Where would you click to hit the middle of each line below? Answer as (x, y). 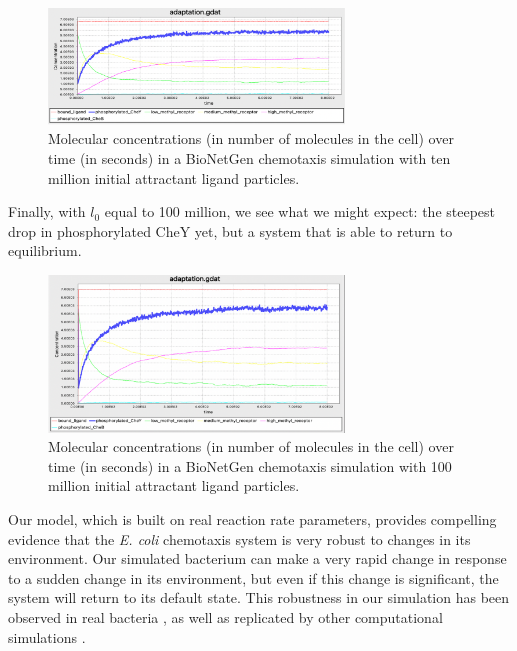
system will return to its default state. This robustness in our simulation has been (259, 597)
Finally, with (47, 211)
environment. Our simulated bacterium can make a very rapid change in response (257, 558)
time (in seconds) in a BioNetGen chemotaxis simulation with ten (249, 157)
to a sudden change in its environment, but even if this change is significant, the (253, 577)
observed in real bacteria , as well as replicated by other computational (225, 616)
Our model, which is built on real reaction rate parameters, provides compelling (252, 519)
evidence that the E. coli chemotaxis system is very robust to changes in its (239, 538)
